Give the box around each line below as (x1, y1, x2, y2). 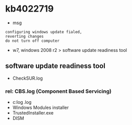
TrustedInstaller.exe (12, 110, 54, 116)
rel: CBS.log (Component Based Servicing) (5, 88, 112, 95)
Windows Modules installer (12, 104, 69, 111)
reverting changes (5, 34, 44, 39)
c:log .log (12, 99, 32, 105)
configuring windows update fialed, (5, 29, 82, 34)
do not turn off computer (5, 38, 59, 43)
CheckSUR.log (12, 75, 43, 81)
